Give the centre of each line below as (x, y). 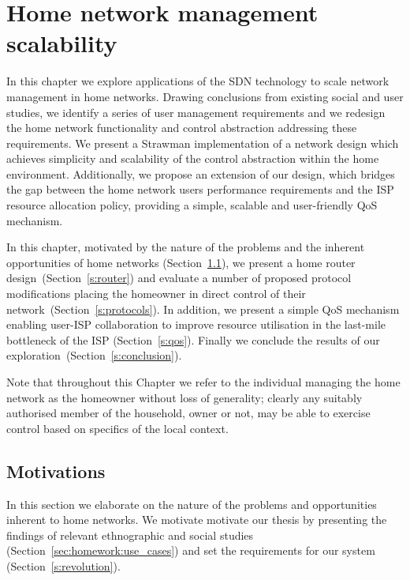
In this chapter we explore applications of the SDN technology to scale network (198, 81)
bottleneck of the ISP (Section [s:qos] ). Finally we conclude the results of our (193, 339)
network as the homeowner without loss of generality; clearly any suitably (184, 397)
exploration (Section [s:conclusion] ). (94, 355)
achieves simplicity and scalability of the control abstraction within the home (193, 158)
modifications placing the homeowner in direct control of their (156, 294)
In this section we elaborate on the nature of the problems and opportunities (192, 504)
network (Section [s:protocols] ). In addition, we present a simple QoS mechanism (203, 309)
